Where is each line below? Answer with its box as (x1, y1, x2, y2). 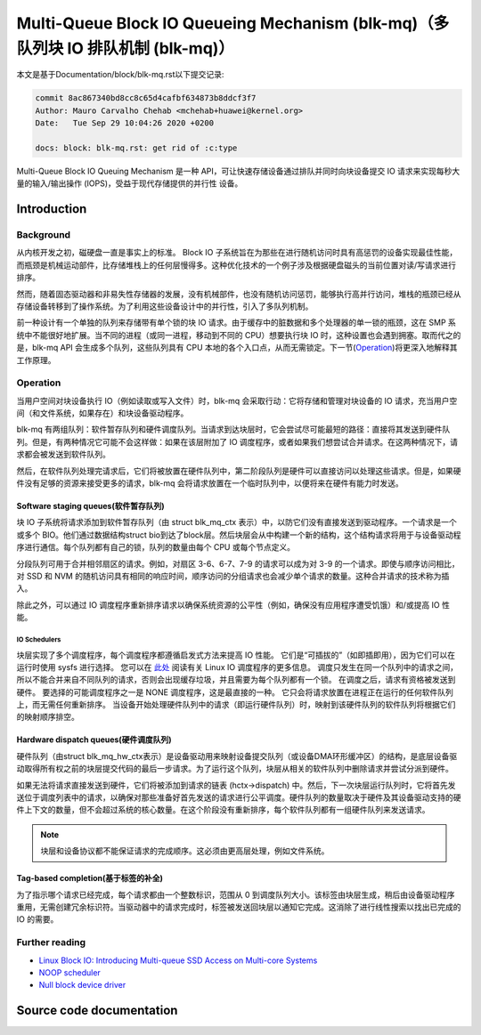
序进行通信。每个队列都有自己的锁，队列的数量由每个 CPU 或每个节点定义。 (16, 542, 296, 553)
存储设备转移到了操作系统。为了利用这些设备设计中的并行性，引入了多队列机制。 (16, 301, 314, 311)
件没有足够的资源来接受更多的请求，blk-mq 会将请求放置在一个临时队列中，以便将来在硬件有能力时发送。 (16, 478, 404, 489)
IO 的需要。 (16, 914, 59, 925)
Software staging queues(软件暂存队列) (16, 501, 165, 512)
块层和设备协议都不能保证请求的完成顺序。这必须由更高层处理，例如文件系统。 (40, 845, 330, 856)
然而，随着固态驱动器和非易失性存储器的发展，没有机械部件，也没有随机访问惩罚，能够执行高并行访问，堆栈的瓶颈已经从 (16, 288, 461, 299)
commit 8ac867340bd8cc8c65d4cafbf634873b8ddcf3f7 (35, 93, 257, 103)
